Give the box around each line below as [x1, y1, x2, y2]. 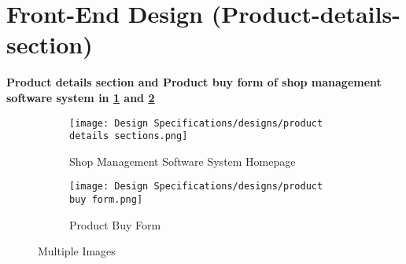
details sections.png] [69, 130, 188, 142]
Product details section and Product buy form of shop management [6, 74, 382, 90]
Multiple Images [38, 243, 116, 259]
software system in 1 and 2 [6, 89, 155, 105]
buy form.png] [69, 194, 143, 206]
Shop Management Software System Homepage [69, 152, 296, 169]
